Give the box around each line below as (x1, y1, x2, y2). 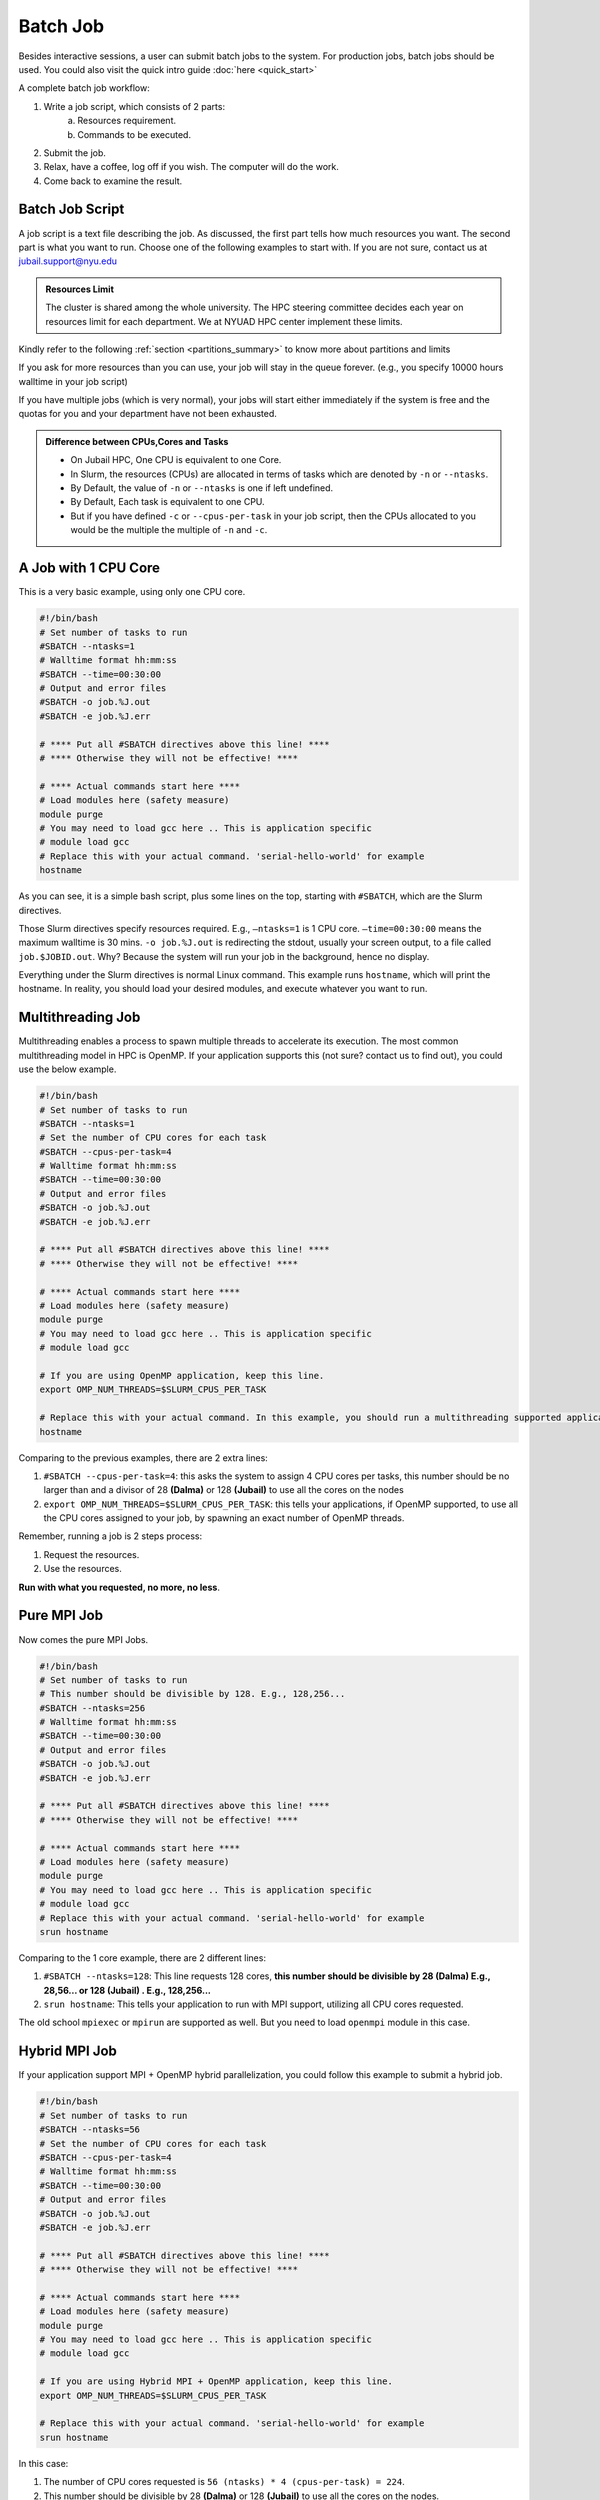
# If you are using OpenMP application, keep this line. (39, 1370, 325, 1381)
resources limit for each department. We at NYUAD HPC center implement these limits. (45, 315, 404, 327)
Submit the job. (43, 146, 107, 159)
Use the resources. (43, 1563, 122, 1575)
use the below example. (18, 1063, 117, 1075)
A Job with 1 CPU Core (18, 560, 160, 577)
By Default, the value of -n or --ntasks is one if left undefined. (70, 482, 334, 494)
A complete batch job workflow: (18, 82, 150, 94)
